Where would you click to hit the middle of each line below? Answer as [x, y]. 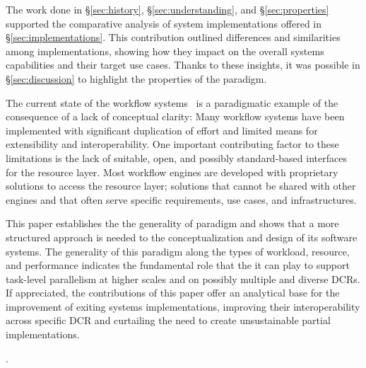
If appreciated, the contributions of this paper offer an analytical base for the [173, 293]
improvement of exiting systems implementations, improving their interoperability [183, 306]
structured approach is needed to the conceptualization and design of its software [182, 237]
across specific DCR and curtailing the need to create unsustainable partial [168, 320]
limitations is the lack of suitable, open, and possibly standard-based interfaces [176, 157]
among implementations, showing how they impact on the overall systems [165, 51]
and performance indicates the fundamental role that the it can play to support [178, 265]
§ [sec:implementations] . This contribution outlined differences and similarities [173, 37]
